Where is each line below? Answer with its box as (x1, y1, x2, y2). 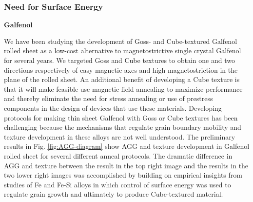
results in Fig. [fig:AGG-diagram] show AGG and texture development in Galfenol (4, 141, 250, 151)
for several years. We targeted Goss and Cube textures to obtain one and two (4, 55, 235, 65)
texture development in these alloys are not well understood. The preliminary (4, 131, 235, 141)
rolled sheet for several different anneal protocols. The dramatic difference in (4, 150, 233, 161)
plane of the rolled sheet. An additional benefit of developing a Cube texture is (4, 74, 240, 84)
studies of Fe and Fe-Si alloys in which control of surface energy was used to (4, 179, 231, 189)
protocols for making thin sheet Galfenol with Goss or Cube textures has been (4, 112, 238, 122)
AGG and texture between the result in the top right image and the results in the (4, 160, 249, 170)
